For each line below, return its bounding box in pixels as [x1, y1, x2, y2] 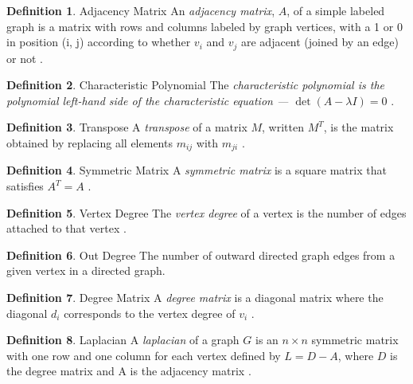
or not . [6, 49, 43, 66]
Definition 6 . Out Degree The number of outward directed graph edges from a [6, 246, 395, 263]
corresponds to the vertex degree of [64, 304, 236, 321]
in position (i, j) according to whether [6, 33, 191, 50]
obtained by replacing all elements [6, 135, 173, 151]
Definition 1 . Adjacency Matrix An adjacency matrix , [6, 2, 275, 18]
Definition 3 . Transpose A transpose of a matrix [6, 119, 247, 135]
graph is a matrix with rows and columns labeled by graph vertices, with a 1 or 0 [6, 18, 403, 34]
